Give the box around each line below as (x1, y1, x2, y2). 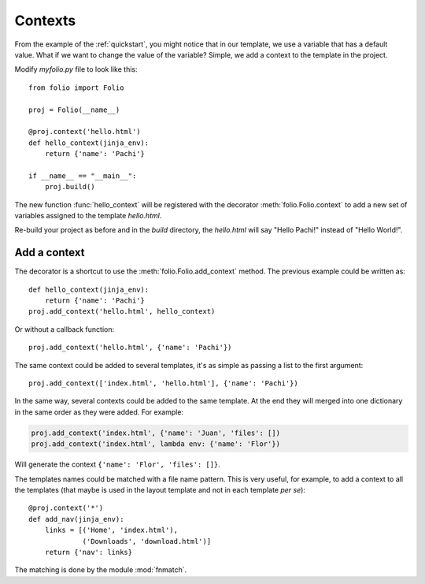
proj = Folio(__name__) (28, 105, 120, 114)
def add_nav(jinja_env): (28, 515, 124, 523)
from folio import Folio (28, 83, 124, 92)
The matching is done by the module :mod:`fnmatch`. (14, 565, 187, 575)
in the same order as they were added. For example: (14, 407, 184, 417)
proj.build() (44, 182, 95, 192)
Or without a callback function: (14, 324, 114, 334)
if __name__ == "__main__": (28, 171, 137, 180)
